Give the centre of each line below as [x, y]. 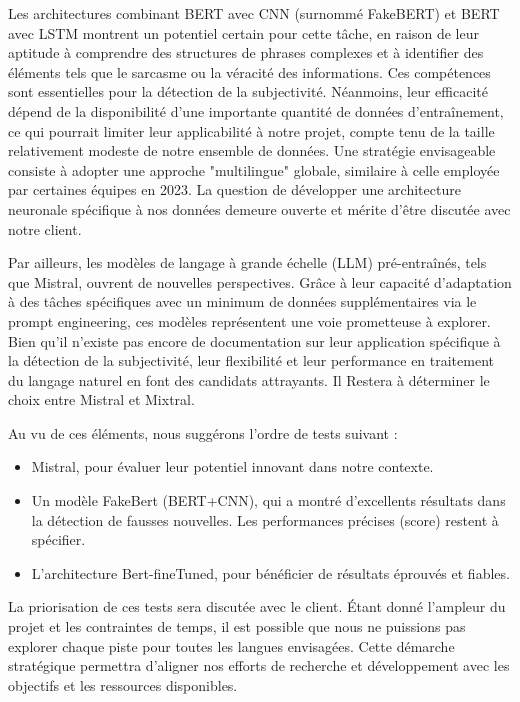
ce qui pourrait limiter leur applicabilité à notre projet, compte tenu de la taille [251, 130]
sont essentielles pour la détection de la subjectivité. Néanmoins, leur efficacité [248, 91]
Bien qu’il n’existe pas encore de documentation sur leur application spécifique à [254, 340]
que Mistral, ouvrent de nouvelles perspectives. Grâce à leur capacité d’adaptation [260, 281]
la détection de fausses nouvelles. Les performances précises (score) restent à [265, 519]
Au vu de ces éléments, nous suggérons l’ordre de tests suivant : [203, 432]
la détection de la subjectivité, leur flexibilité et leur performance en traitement [251, 360]
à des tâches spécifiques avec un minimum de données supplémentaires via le [242, 301]
